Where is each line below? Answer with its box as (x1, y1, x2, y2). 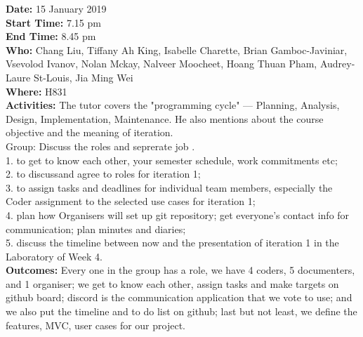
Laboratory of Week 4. (6, 249, 103, 263)
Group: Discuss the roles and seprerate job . (6, 138, 195, 153)
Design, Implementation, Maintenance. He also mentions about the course (6, 111, 324, 126)
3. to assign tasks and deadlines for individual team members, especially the (6, 180, 333, 194)
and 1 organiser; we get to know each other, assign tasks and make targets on (6, 276, 339, 291)
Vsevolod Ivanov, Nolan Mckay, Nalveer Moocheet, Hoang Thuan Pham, (6, 56, 317, 71)
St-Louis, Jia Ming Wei (33, 70, 133, 84)
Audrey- (319, 56, 355, 71)
